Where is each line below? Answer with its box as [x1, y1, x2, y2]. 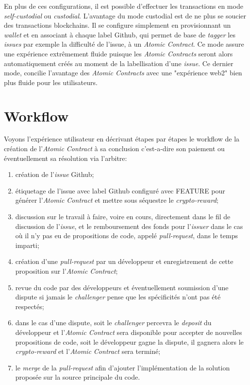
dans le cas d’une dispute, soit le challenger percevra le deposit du [15, 317, 212, 328]
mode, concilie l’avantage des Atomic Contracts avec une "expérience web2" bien [4, 68, 242, 78]
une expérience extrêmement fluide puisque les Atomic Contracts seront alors [4, 48, 233, 58]
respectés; [15, 301, 44, 311]
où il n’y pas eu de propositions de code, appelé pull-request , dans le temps [15, 230, 238, 241]
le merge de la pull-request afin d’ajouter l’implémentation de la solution [15, 362, 230, 372]
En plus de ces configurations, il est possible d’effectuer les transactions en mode [4, 1, 243, 11]
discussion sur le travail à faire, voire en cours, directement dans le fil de [15, 211, 231, 222]
